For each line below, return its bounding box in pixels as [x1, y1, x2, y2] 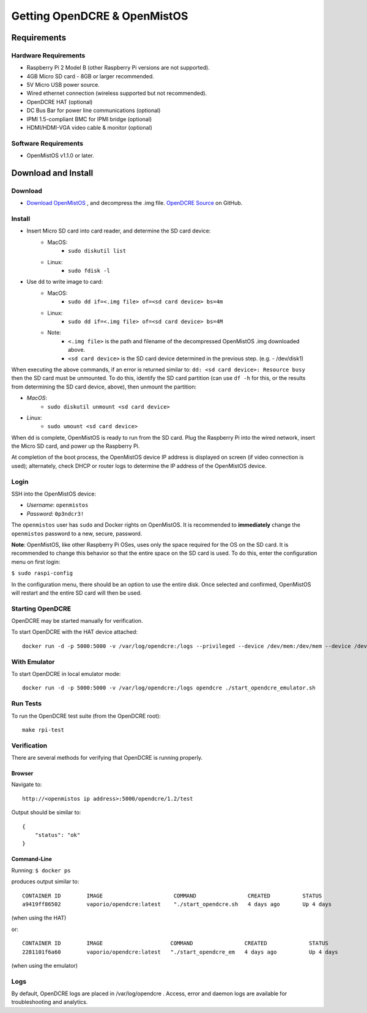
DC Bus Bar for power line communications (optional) [26, 107, 161, 114]
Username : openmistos [26, 502, 89, 509]
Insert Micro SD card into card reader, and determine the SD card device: [26, 227, 211, 235]
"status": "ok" [34, 831, 81, 838]
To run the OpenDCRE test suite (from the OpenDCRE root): [11, 712, 161, 719]
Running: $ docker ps [11, 866, 71, 874]
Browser [11, 770, 34, 777]
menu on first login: [11, 558, 61, 565]
